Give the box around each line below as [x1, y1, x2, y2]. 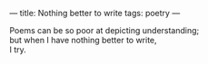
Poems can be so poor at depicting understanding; [9, 25, 200, 35]
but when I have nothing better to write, [9, 35, 157, 45]
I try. [9, 44, 27, 55]
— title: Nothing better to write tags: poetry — [9, 8, 181, 18]
